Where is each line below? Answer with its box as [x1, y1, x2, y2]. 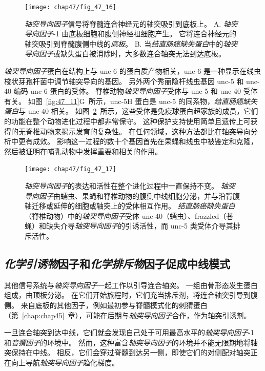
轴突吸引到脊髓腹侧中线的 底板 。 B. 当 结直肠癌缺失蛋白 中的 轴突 [25, 38, 238, 49]
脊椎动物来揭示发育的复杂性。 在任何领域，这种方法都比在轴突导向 [25, 126, 251, 136]
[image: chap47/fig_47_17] [25, 166, 116, 173]
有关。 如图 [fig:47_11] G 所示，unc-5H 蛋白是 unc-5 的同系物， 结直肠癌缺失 [4, 95, 258, 106]
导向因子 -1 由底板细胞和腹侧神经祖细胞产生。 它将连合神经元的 [25, 28, 236, 39]
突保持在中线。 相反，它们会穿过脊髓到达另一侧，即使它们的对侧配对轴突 [4, 347, 251, 358]
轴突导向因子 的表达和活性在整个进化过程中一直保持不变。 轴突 [25, 180, 235, 191]
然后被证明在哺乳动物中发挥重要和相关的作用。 [4, 146, 162, 156]
